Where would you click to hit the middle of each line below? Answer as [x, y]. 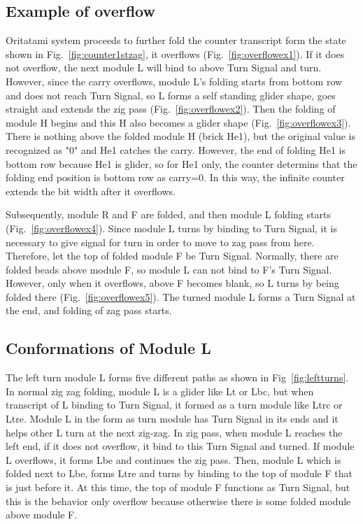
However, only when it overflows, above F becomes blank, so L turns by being [172, 283]
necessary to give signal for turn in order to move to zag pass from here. [160, 242]
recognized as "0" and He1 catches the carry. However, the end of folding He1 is [176, 149]
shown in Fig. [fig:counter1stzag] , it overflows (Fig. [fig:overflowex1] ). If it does [175, 54]
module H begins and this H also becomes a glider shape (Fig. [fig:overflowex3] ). [178, 122]
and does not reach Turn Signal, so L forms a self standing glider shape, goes [171, 95]
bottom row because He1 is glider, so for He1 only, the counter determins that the [181, 163]
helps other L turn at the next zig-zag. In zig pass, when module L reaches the [174, 432]
